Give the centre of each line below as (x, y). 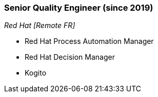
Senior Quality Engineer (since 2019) (79, 8)
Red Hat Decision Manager (70, 57)
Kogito (36, 73)
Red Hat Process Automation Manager (89, 41)
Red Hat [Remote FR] (40, 26)
